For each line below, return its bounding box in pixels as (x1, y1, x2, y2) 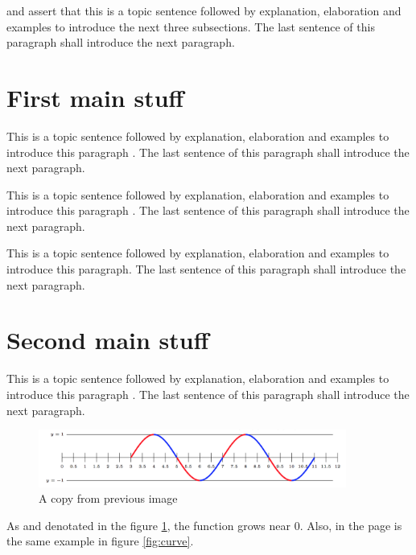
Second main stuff (6, 323, 209, 356)
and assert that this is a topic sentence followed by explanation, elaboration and (6, 2, 402, 18)
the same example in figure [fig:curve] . (6, 532, 194, 549)
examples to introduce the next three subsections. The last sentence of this (6, 18, 375, 35)
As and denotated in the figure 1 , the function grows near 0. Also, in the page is (6, 516, 402, 533)
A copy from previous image (39, 490, 178, 507)
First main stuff (6, 80, 184, 113)
